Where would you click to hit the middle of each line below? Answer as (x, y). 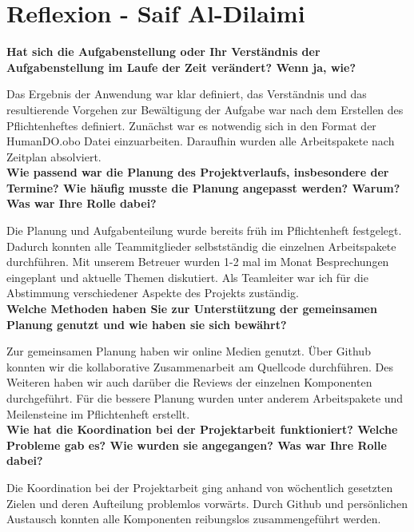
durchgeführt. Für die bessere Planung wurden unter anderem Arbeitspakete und (205, 398)
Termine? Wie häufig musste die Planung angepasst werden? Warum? (203, 187)
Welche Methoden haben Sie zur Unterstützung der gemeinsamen (192, 309)
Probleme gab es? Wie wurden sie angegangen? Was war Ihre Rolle (197, 445)
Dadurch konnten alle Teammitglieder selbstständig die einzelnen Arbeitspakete (201, 246)
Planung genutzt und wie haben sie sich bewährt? (147, 324)
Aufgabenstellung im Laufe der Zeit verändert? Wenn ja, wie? (181, 67)
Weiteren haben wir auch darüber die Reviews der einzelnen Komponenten (189, 382)
